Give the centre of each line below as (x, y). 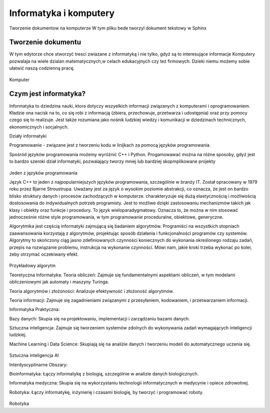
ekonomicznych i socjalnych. (39, 127)
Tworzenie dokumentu (45, 42)
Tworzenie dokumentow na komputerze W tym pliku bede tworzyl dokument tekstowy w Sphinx (108, 28)
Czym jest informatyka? (47, 94)
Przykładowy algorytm (32, 266)
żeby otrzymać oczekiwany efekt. (44, 254)
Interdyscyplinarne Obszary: (38, 364)
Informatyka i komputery (62, 13)
